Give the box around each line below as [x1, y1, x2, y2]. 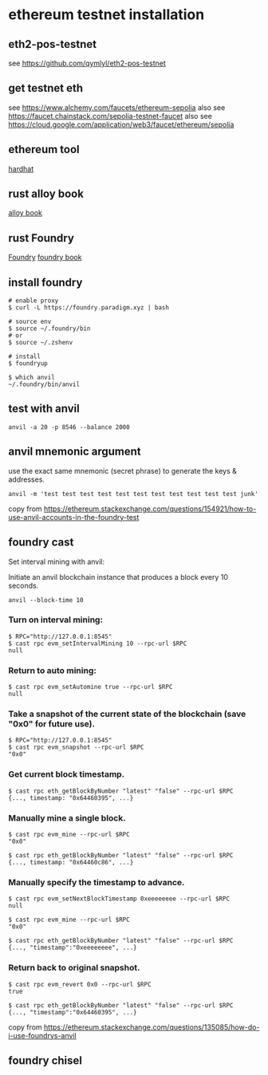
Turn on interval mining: [8, 614, 104, 625]
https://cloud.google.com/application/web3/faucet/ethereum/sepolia [8, 120, 235, 129]
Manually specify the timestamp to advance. [8, 876, 185, 888]
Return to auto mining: [8, 664, 97, 675]
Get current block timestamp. [8, 769, 125, 780]
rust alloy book [8, 187, 84, 201]
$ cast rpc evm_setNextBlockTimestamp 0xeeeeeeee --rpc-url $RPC [8, 895, 230, 903]
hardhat [8, 163, 34, 173]
